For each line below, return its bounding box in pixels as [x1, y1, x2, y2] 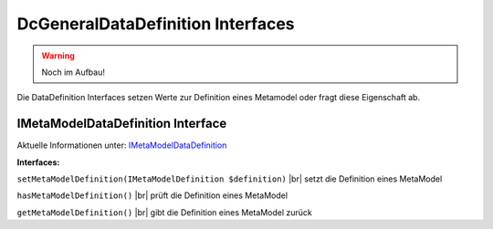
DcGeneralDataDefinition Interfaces [16, 14, 296, 34]
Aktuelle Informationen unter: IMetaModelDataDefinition [16, 140, 227, 151]
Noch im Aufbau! [41, 67, 105, 78]
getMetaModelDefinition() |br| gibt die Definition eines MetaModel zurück [16, 206, 312, 218]
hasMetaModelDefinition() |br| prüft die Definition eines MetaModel [16, 190, 288, 201]
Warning [41, 50, 75, 61]
